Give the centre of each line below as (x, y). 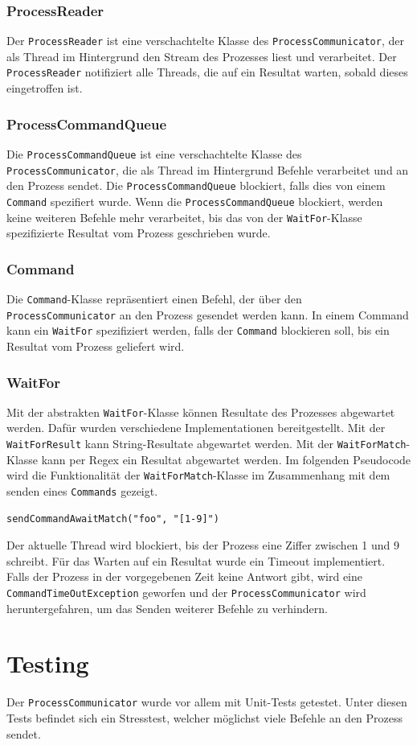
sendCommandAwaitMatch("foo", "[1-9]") (113, 519)
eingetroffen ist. (45, 88)
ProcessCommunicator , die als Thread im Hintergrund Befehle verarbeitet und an (208, 169)
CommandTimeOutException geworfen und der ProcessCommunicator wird (186, 592)
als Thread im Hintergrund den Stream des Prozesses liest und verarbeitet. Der (202, 56)
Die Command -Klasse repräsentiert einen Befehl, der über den (154, 299)
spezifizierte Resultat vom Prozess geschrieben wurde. (139, 233)
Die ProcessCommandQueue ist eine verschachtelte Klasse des (154, 153)
